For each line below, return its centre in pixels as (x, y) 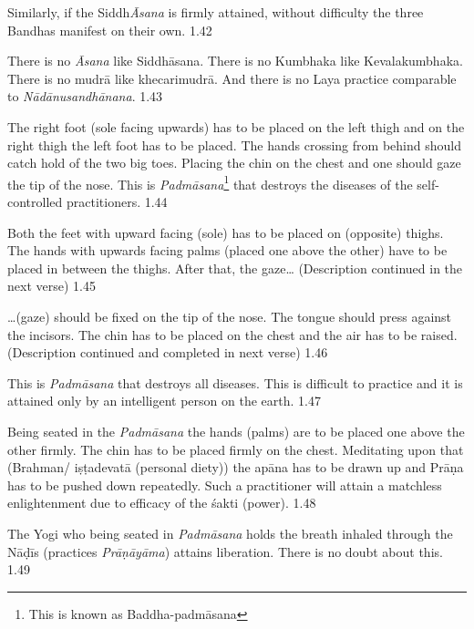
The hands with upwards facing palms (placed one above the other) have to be (227, 250)
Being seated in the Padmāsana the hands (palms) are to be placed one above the (236, 431)
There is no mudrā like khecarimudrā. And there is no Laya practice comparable (232, 78)
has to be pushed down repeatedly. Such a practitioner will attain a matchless (225, 485)
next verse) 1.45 (52, 286)
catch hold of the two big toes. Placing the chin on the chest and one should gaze (234, 163)
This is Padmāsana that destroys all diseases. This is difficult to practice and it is (235, 382)
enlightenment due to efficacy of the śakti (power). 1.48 (162, 503)
